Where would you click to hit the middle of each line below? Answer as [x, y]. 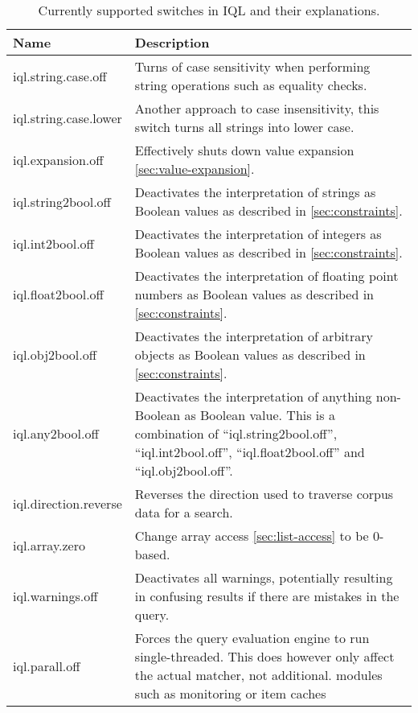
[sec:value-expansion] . [195, 169]
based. [152, 554]
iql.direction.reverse [68, 503]
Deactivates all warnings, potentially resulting [264, 577]
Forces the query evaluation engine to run [252, 638]
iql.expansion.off [58, 159]
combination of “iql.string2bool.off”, [236, 433]
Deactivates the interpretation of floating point [266, 276]
